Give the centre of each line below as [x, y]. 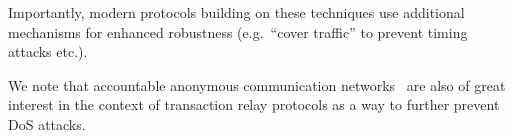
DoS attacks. [47, 123]
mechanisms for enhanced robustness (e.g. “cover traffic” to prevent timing [238, 31]
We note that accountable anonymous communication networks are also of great [257, 84]
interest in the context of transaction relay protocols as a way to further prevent [254, 104]
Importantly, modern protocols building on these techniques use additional [236, 12]
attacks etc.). [48, 51]
